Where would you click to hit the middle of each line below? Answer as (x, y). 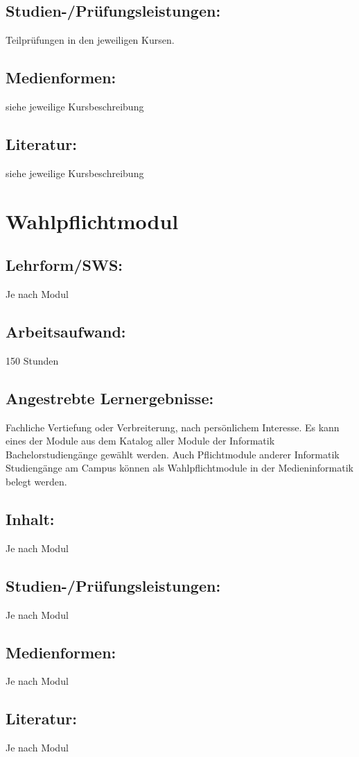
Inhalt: (30, 518)
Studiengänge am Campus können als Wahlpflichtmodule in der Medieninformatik (179, 468)
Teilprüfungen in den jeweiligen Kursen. (90, 40)
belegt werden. (36, 481)
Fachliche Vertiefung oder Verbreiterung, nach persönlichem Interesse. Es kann (173, 427)
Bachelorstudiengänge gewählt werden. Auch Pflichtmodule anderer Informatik (173, 454)
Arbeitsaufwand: (66, 331)
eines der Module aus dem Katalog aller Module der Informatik (140, 441)
